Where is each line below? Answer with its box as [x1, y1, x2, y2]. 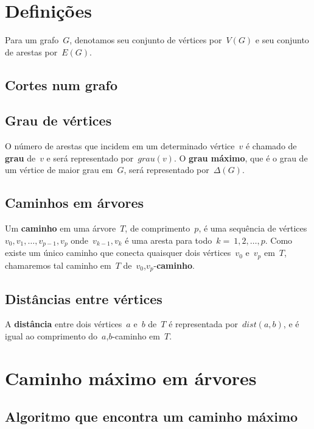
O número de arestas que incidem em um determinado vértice [5, 140, 235, 152]
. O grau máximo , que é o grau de [173, 151, 308, 164]
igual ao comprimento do [5, 330, 98, 342]
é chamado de [245, 140, 297, 152]
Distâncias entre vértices [5, 289, 162, 308]
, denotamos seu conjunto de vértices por [69, 34, 222, 46]
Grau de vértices [5, 111, 112, 130]
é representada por [169, 317, 238, 330]
